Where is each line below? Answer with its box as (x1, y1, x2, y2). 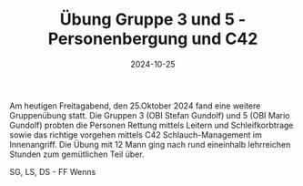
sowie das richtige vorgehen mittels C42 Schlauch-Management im (9, 129, 262, 140)
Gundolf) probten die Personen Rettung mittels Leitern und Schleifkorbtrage (9, 119, 294, 130)
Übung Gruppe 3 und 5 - (59, 9, 247, 30)
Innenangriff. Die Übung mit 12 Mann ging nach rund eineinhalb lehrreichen (9, 139, 291, 150)
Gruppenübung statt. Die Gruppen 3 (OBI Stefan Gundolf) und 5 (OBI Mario (9, 109, 290, 120)
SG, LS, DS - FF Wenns (9, 166, 96, 177)
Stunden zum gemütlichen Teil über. (9, 149, 145, 160)
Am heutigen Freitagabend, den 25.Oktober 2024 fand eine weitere (9, 100, 261, 111)
